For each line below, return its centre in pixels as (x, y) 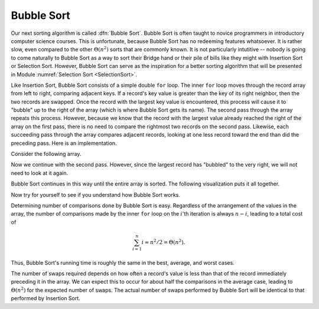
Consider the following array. (46, 154)
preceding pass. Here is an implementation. (64, 143)
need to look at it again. (39, 173)
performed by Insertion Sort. (46, 298)
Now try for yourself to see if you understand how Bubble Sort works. (95, 194)
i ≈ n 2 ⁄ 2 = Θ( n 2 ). (163, 242)
